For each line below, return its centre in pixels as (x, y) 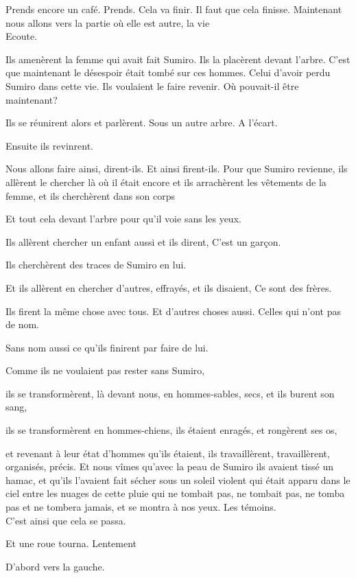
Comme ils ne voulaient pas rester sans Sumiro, (105, 370)
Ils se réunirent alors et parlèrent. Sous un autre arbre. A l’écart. (142, 123)
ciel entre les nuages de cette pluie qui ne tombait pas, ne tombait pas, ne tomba (175, 493)
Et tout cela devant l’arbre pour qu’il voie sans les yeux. (123, 219)
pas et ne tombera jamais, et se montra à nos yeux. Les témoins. (141, 507)
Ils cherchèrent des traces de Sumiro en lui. (96, 265)
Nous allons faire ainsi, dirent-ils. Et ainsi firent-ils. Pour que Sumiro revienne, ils (177, 169)
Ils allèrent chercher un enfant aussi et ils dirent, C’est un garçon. (143, 241)
